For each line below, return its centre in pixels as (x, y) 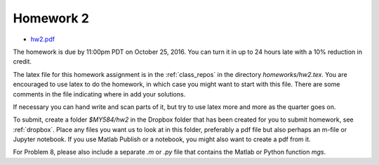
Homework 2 (51, 18)
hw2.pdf (43, 39)
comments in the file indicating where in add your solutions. (99, 94)
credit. (22, 62)
